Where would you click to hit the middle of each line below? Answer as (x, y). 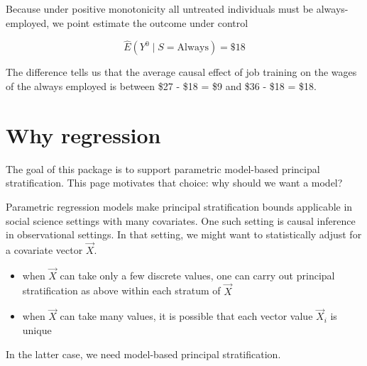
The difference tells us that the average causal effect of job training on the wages (181, 72)
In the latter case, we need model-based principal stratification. (143, 354)
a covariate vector (44, 249)
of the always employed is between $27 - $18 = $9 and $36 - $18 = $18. (161, 86)
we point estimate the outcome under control (150, 22)
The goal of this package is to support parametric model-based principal (163, 168)
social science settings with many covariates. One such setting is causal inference (181, 220)
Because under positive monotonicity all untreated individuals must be (160, 9)
